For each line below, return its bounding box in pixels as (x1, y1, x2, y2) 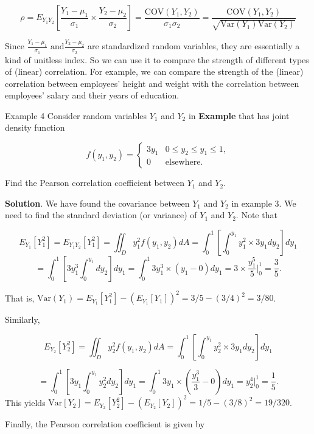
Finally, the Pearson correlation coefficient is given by (5, 418, 205, 430)
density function (5, 121, 65, 134)
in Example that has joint (188, 109, 290, 122)
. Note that (235, 208, 277, 221)
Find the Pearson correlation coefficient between (5, 176, 184, 189)
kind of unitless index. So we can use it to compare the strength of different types (5, 53, 309, 66)
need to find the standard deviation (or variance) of (5, 208, 197, 221)
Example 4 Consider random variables (5, 109, 147, 122)
